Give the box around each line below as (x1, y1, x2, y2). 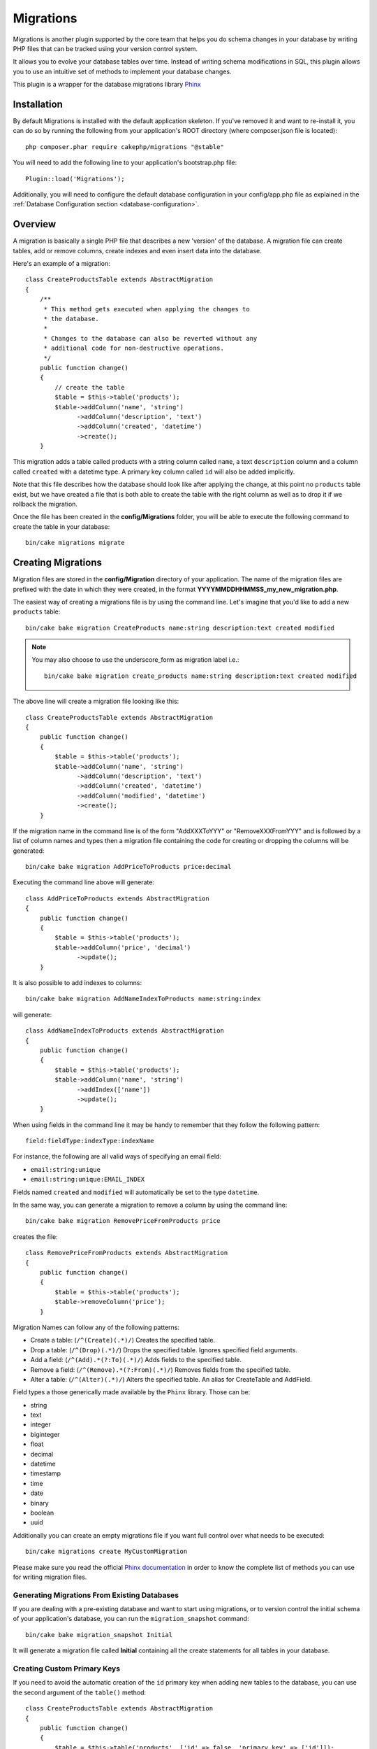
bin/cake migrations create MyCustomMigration (25, 1548, 188, 1556)
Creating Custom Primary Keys (13, 1664, 121, 1673)
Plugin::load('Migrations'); (25, 175, 125, 183)
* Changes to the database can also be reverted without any (43, 334, 258, 342)
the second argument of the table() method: (13, 1688, 147, 1697)
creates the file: (13, 1232, 59, 1241)
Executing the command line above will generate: (13, 878, 155, 886)
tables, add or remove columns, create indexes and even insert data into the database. (13, 246, 262, 255)
